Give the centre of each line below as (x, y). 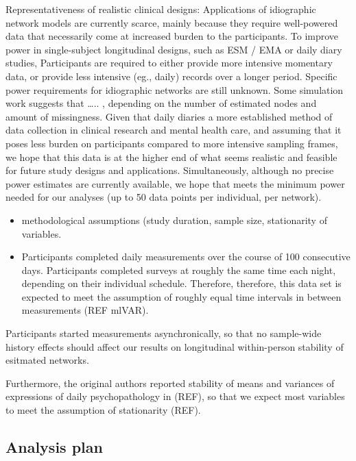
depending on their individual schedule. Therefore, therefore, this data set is (181, 283)
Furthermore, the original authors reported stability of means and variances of (170, 383)
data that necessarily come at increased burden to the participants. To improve (172, 36)
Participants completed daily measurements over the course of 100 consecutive (186, 257)
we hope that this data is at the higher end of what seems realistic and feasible (171, 157)
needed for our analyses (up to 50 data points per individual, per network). (164, 197)
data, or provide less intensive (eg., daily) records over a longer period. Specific (171, 76)
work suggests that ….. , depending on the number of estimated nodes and (161, 103)
